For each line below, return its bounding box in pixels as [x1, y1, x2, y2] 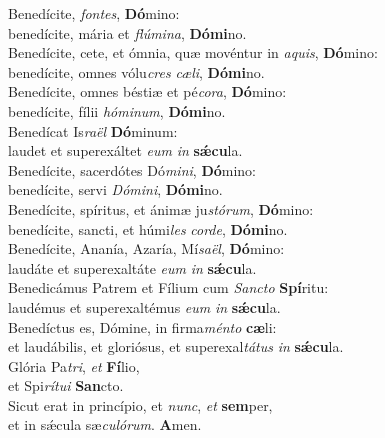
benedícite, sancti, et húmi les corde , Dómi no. [8, 218, 288, 239]
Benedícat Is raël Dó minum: [8, 120, 178, 141]
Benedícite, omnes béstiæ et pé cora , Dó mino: [8, 81, 287, 102]
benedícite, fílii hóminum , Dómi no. [8, 100, 226, 121]
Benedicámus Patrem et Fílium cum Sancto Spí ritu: [8, 277, 329, 298]
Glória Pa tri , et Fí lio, [8, 355, 140, 376]
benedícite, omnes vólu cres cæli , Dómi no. [8, 61, 265, 82]
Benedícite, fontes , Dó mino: [8, 3, 180, 23]
